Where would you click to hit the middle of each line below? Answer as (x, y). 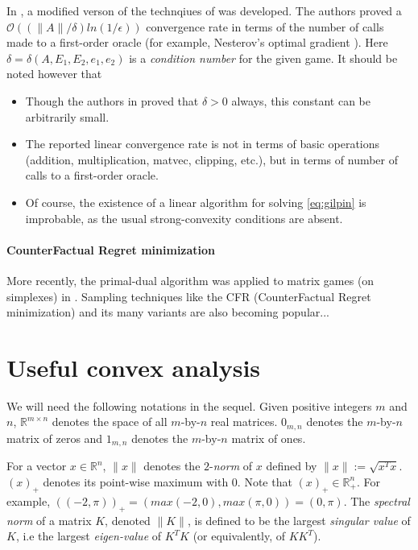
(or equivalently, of (239, 536)
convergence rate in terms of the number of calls (265, 26)
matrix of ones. (269, 438)
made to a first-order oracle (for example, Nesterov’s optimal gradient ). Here (197, 42)
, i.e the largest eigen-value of (89, 536)
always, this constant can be (301, 100)
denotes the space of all (110, 422)
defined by (292, 466)
